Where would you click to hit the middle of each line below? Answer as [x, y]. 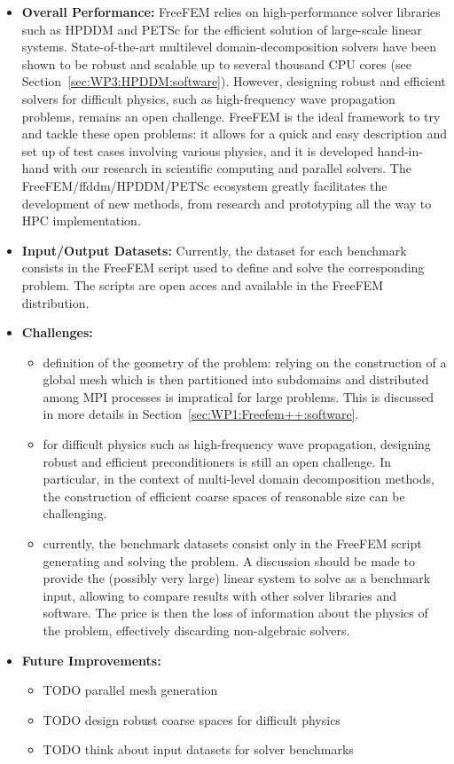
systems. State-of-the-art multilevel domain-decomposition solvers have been [229, 47]
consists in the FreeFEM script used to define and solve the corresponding [223, 268]
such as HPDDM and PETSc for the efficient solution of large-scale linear [222, 29]
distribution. [55, 302]
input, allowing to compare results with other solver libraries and [219, 595]
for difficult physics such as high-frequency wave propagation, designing [237, 444]
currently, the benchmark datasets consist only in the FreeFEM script [232, 543]
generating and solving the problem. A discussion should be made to [229, 560]
